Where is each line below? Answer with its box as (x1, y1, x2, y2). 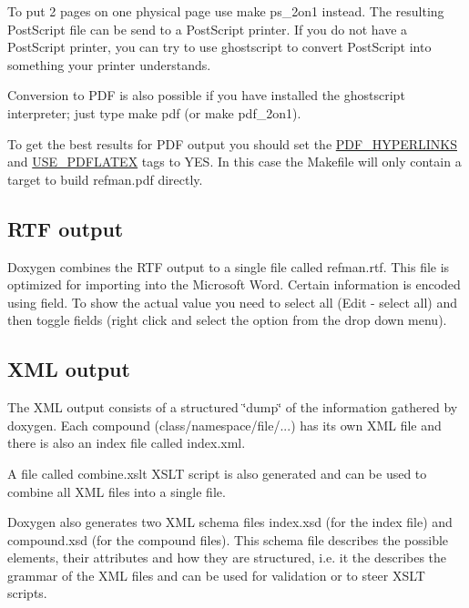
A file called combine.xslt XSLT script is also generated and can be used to (7, 463, 427, 482)
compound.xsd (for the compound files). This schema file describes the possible (7, 530, 449, 549)
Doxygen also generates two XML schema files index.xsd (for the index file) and (7, 512, 453, 532)
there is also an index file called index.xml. (7, 433, 246, 452)
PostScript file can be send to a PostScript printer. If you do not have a (7, 19, 408, 38)
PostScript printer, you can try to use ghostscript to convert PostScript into (7, 37, 432, 56)
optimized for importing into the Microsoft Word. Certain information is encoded (7, 275, 461, 294)
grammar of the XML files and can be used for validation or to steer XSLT (7, 565, 425, 584)
